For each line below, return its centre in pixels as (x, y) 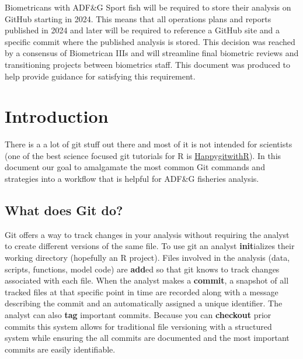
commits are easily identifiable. (60, 349)
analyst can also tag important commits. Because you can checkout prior (138, 315)
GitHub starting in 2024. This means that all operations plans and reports (138, 18)
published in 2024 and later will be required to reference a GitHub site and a (142, 30)
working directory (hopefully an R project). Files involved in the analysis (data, (147, 258)
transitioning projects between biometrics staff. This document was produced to (148, 64)
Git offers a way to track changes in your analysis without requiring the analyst (147, 234)
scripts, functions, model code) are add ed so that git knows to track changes (142, 269)
